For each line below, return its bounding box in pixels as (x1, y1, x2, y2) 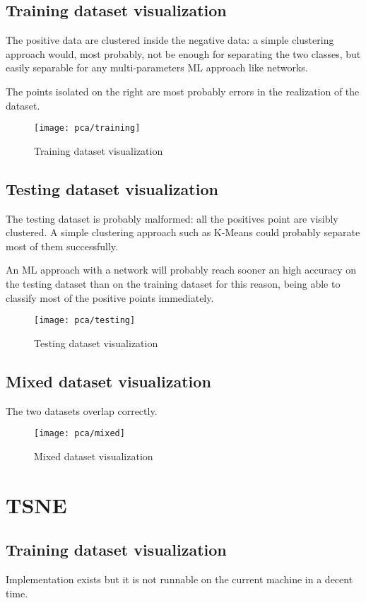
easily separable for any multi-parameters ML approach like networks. (6, 60, 308, 75)
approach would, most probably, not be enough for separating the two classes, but (6, 46, 361, 61)
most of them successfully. (6, 238, 118, 253)
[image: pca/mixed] (34, 428, 125, 439)
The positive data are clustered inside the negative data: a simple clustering (6, 33, 334, 47)
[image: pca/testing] (34, 315, 136, 326)
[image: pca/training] (34, 123, 141, 134)
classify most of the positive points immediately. (6, 290, 214, 305)
